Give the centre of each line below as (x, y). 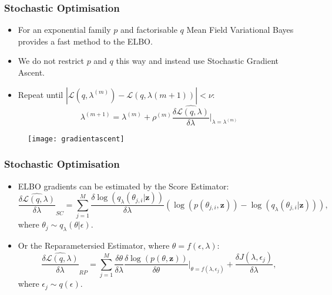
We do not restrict (51, 61)
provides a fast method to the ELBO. (85, 41)
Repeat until (41, 94)
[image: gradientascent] (76, 139)
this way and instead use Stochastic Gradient (197, 61)
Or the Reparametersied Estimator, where (94, 245)
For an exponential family (64, 30)
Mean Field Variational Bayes (240, 30)
